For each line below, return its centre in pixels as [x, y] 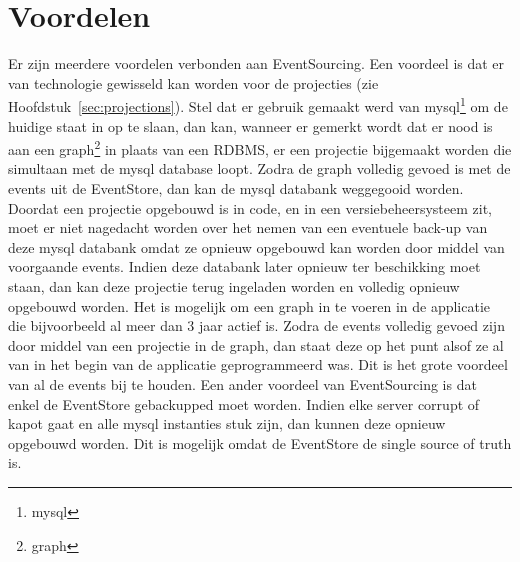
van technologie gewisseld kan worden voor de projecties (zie [193, 82]
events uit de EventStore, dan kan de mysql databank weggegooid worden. [236, 188]
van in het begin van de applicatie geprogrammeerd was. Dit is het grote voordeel [258, 364]
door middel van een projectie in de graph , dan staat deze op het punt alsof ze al [256, 344]
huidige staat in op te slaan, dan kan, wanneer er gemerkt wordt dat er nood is [250, 125]
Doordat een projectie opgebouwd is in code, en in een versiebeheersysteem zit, [250, 207]
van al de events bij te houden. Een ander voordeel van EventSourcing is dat [242, 383]
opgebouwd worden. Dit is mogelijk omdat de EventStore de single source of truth [260, 442]
